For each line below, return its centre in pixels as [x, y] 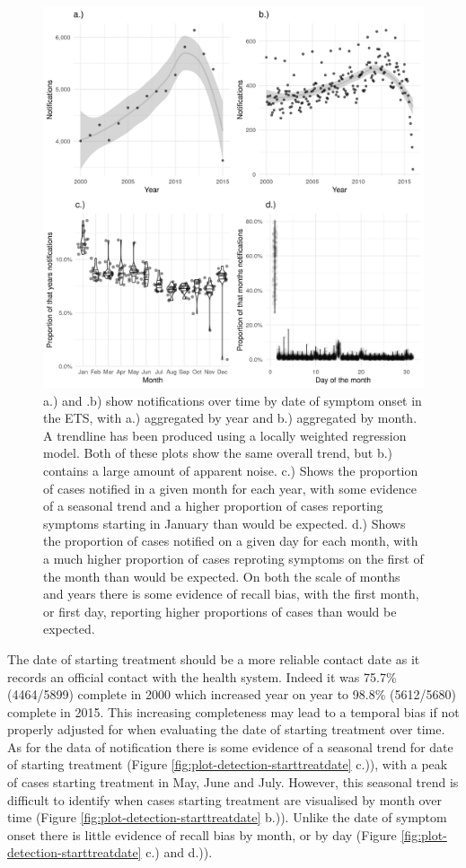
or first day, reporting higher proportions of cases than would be [220, 611]
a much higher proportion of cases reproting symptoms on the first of [233, 558]
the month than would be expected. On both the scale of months [222, 576]
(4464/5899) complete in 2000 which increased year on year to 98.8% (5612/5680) [232, 694]
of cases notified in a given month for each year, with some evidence [230, 488]
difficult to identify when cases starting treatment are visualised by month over [224, 799]
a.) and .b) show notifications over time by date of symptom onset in [233, 400]
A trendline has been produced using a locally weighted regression [225, 435]
